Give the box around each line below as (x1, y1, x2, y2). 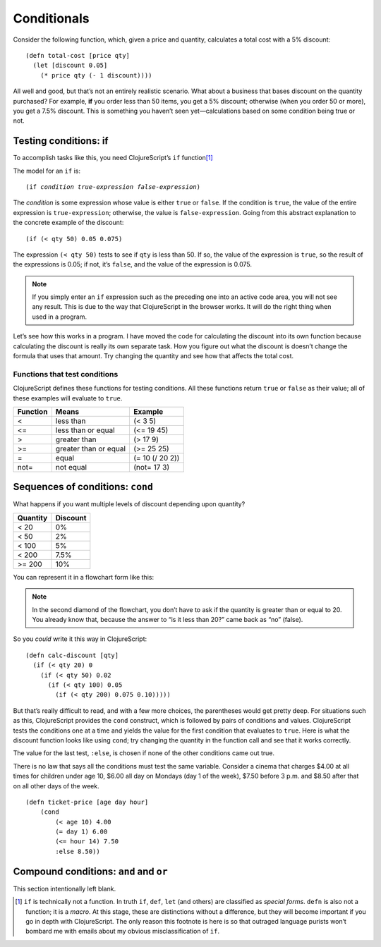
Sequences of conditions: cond (13, 481, 153, 493)
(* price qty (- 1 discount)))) (40, 71, 152, 79)
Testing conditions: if (13, 135, 109, 147)
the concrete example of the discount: (13, 219, 124, 227)
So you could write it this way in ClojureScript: (13, 635, 147, 643)
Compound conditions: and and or (13, 865, 169, 877)
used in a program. (32, 312, 87, 321)
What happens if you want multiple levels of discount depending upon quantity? (13, 500, 246, 508)
